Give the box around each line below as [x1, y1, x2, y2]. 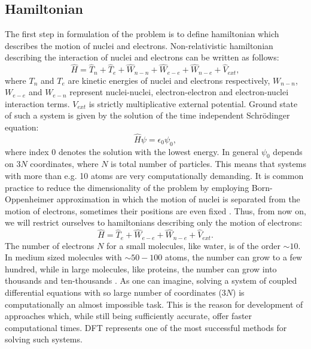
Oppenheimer [5, 193, 54, 205]
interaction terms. [5, 97, 70, 110]
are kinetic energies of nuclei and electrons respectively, [68, 74, 270, 86]
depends [273, 145, 303, 157]
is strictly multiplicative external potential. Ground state [89, 97, 298, 110]
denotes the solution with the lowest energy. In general [58, 145, 259, 157]
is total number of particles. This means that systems [111, 157, 306, 170]
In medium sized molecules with [5, 251, 122, 263]
